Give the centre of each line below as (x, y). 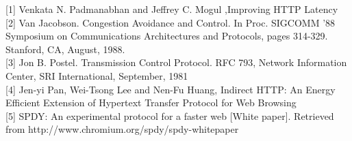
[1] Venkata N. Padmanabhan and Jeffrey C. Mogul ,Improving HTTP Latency (172, 9)
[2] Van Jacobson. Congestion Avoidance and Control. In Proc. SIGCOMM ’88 (171, 22)
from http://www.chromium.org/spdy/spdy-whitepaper (122, 129)
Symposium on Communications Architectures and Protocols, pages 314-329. (167, 36)
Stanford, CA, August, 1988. (65, 49)
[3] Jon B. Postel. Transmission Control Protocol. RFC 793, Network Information (176, 62)
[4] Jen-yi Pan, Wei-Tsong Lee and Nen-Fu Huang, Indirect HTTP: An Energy (171, 89)
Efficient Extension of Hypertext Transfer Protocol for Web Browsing (151, 103)
